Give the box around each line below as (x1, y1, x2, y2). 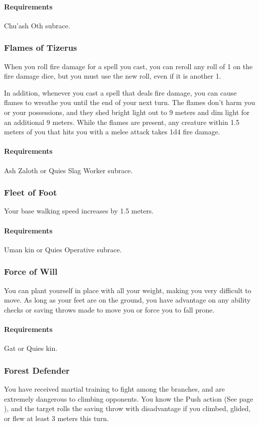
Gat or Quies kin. (4, 343, 58, 353)
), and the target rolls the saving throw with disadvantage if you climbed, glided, (4, 403, 251, 414)
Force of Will (4, 265, 58, 278)
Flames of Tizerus (4, 41, 77, 54)
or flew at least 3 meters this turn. (4, 413, 109, 423)
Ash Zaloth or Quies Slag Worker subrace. (4, 165, 133, 175)
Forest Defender (4, 364, 70, 376)
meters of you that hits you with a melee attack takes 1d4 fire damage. (4, 126, 220, 137)
